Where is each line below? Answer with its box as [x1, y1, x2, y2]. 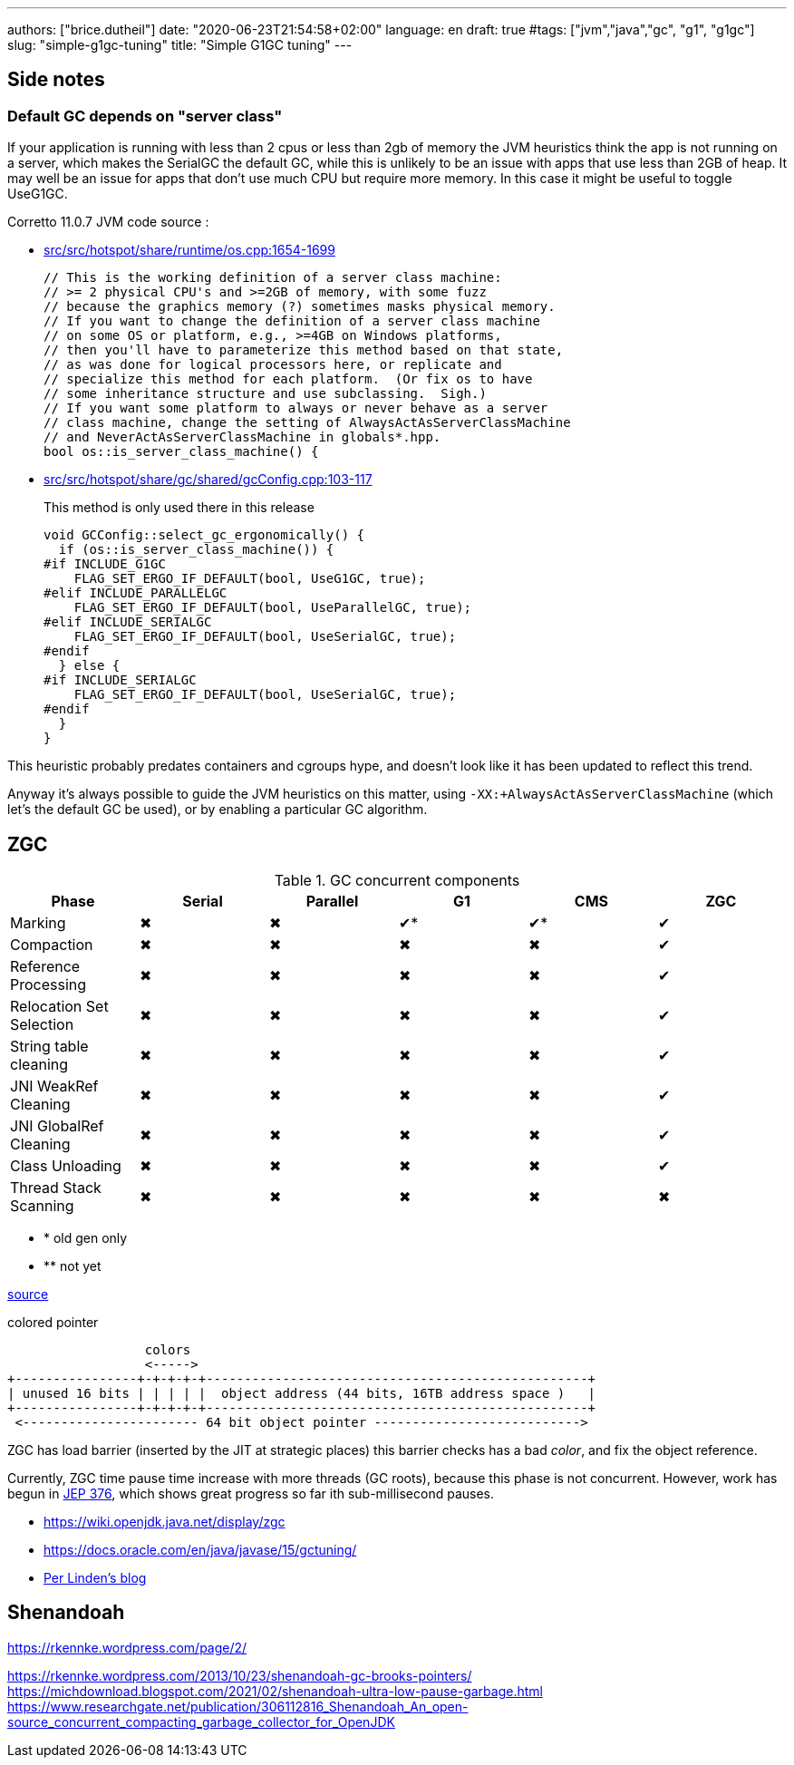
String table [10, 1037, 89, 1056]
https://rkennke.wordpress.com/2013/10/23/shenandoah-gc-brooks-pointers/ [7, 1667, 472, 1683]
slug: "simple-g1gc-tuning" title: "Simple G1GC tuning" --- [7, 37, 353, 53]
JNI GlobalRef [10, 1117, 104, 1136]
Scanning [10, 1197, 74, 1216]
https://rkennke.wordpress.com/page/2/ [7, 1639, 247, 1655]
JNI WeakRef [10, 1077, 99, 1096]
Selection [10, 1015, 74, 1034]
